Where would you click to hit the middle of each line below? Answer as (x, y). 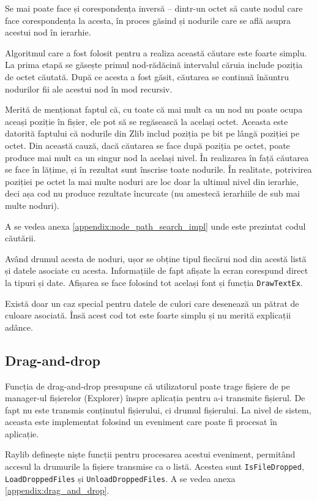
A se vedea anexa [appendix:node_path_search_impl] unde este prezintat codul (155, 226)
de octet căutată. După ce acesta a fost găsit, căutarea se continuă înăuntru (147, 76)
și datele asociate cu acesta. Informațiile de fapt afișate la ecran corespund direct (157, 270)
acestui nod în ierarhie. (48, 32)
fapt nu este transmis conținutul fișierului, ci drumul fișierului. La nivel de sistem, (158, 409)
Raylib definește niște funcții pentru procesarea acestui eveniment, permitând (150, 454)
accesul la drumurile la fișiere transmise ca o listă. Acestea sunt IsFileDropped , (155, 466)
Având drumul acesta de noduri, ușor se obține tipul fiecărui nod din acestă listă (156, 258)
